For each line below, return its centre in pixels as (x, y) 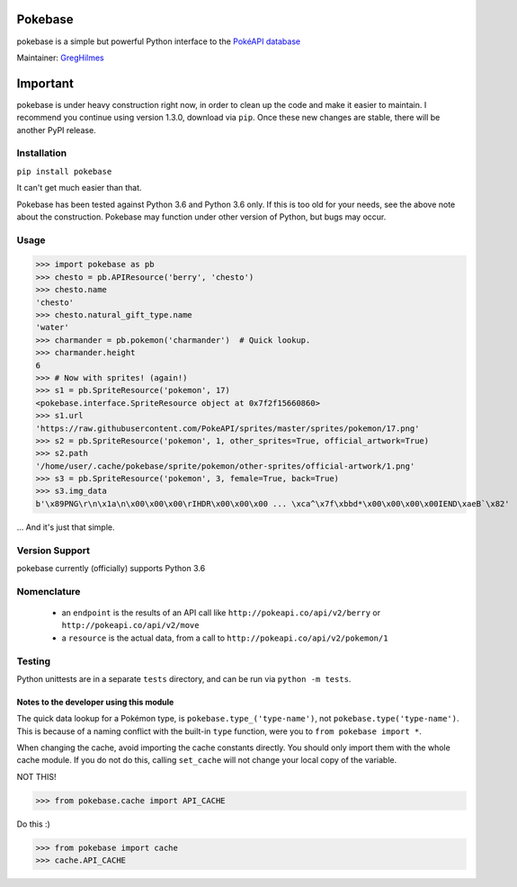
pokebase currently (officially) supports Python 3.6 (111, 568)
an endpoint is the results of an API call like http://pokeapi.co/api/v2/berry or (221, 613)
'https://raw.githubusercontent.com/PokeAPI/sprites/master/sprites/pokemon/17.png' (227, 428)
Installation (42, 153)
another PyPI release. (56, 130)
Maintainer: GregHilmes (60, 58)
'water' (52, 327)
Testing (34, 661)
